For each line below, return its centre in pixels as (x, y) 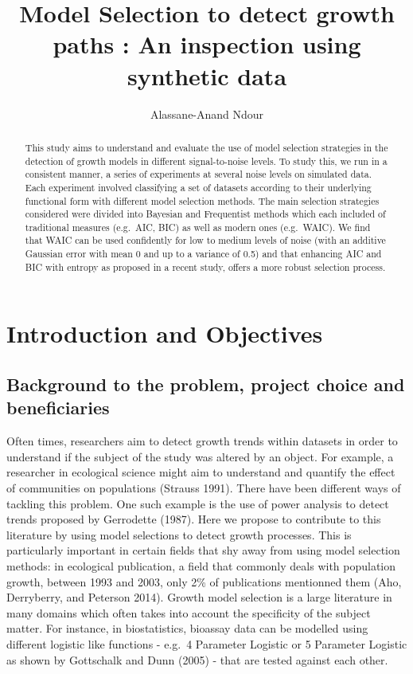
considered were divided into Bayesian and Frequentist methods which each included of (205, 214)
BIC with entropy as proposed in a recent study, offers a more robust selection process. (205, 266)
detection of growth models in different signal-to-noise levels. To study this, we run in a (206, 161)
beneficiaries (58, 408)
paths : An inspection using (207, 44)
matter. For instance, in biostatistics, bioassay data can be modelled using (187, 628)
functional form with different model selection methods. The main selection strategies (202, 200)
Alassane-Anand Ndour (207, 114)
